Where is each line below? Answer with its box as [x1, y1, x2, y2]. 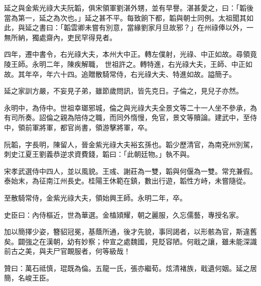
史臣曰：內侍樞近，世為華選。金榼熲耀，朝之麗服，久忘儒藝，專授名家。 [4, 209, 243, 220]
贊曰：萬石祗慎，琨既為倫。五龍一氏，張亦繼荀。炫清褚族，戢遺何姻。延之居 [4, 262, 257, 273]
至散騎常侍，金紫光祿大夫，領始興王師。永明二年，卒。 [4, 192, 187, 203]
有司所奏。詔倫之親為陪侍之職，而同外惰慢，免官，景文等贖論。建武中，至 [4, 112, 250, 123]
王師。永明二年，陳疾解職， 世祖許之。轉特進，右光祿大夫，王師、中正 [11, 58, 245, 69]
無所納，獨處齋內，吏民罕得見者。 [4, 32, 116, 42]
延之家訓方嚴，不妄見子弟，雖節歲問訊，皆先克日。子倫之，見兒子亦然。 [4, 85, 243, 96]
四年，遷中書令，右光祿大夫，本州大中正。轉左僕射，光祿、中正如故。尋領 [4, 49, 250, 59]
